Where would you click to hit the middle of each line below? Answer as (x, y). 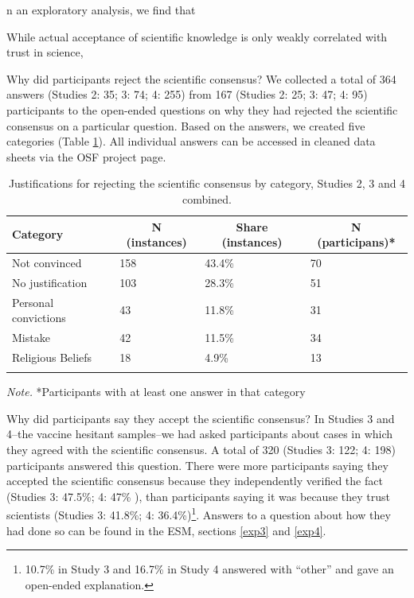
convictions (39, 318)
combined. (207, 198)
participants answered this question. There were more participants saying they (197, 465)
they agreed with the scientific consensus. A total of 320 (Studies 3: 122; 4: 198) (201, 450)
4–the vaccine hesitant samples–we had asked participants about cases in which (200, 434)
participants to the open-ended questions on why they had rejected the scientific (202, 109)
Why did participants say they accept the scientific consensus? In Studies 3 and (201, 418)
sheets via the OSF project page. (86, 156)
